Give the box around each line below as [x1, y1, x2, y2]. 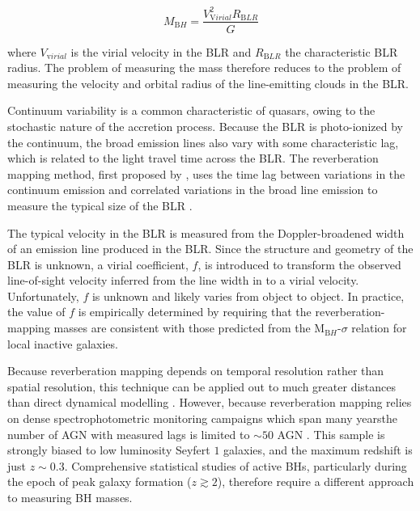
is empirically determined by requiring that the [78, 303, 312, 320]
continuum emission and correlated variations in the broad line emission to [7, 181, 378, 198]
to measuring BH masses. [7, 489, 133, 505]
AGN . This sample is [277, 425, 385, 442]
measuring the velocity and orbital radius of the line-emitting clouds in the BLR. [7, 74, 409, 91]
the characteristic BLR [285, 43, 398, 60]
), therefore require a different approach [217, 473, 414, 490]
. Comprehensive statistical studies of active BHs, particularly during [64, 457, 407, 474]
